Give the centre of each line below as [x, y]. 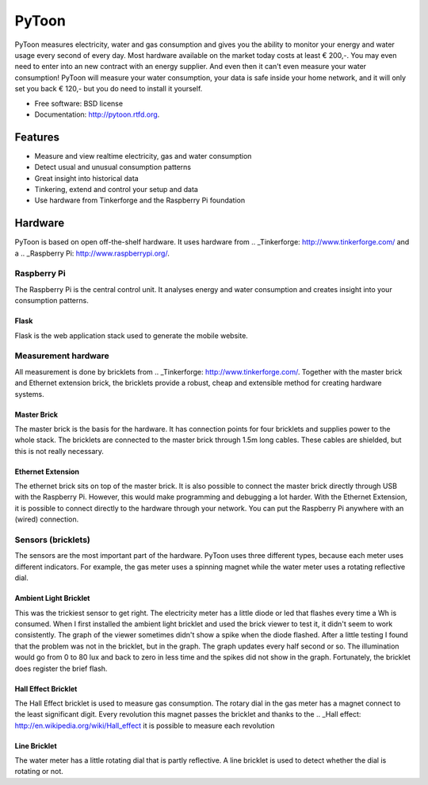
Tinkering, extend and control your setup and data [116, 189]
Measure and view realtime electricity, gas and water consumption [143, 156]
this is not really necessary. [59, 451]
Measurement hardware [62, 356]
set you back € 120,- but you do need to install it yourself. [109, 89]
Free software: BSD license [78, 103]
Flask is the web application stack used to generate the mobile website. [132, 335]
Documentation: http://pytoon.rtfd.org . [97, 114]
